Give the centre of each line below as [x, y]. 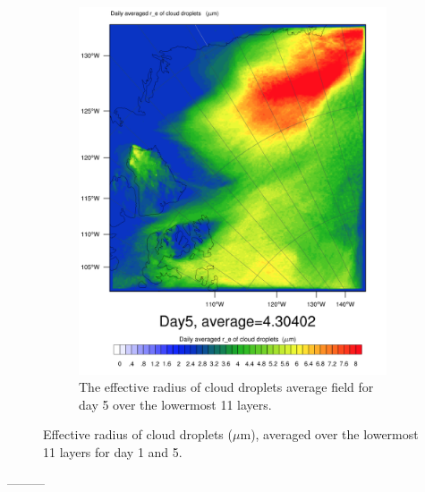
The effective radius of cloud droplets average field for [226, 387]
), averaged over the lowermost [335, 434]
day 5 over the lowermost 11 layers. [175, 404]
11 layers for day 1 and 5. [113, 451]
